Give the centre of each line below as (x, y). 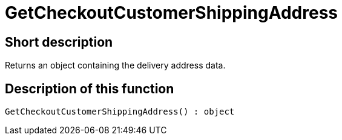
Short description (59, 42)
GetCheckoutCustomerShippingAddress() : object (120, 112)
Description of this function (90, 88)
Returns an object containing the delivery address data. (115, 65)
